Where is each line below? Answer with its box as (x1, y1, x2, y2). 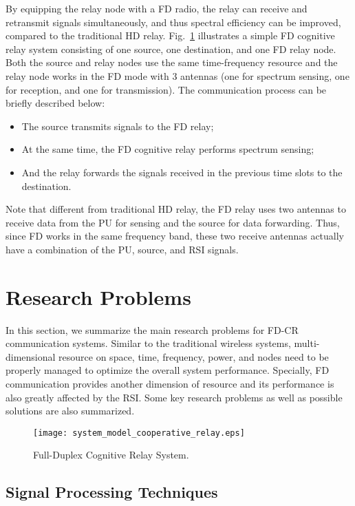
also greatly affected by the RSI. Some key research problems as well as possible (6, 390, 343, 404)
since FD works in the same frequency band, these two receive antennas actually (6, 229, 344, 243)
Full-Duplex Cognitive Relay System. (33, 447, 189, 462)
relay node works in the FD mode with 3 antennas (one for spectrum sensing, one (6, 68, 349, 83)
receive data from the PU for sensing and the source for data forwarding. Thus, (6, 215, 340, 229)
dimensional (6, 349, 56, 363)
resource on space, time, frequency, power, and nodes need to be (58, 349, 329, 363)
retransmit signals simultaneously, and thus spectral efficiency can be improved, (6, 14, 341, 29)
